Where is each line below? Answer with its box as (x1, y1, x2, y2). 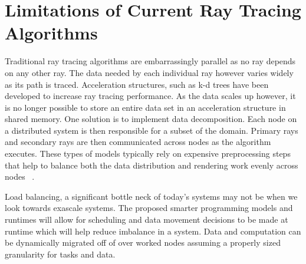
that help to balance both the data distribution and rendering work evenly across (5, 159, 298, 171)
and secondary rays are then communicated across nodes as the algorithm (5, 136, 271, 148)
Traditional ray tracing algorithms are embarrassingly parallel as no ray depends (5, 55, 296, 67)
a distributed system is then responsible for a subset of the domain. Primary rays (5, 124, 298, 136)
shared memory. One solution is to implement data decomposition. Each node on (5, 113, 297, 125)
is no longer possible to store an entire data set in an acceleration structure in (5, 101, 286, 113)
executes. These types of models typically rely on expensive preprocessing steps (5, 147, 291, 160)
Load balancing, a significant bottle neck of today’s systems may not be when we (5, 190, 298, 202)
